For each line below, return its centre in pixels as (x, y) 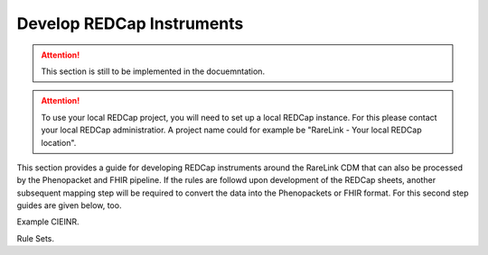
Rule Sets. (35, 238)
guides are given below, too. (69, 205)
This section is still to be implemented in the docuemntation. (153, 71)
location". (59, 142)
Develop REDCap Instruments (130, 23)
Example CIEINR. (48, 222)
